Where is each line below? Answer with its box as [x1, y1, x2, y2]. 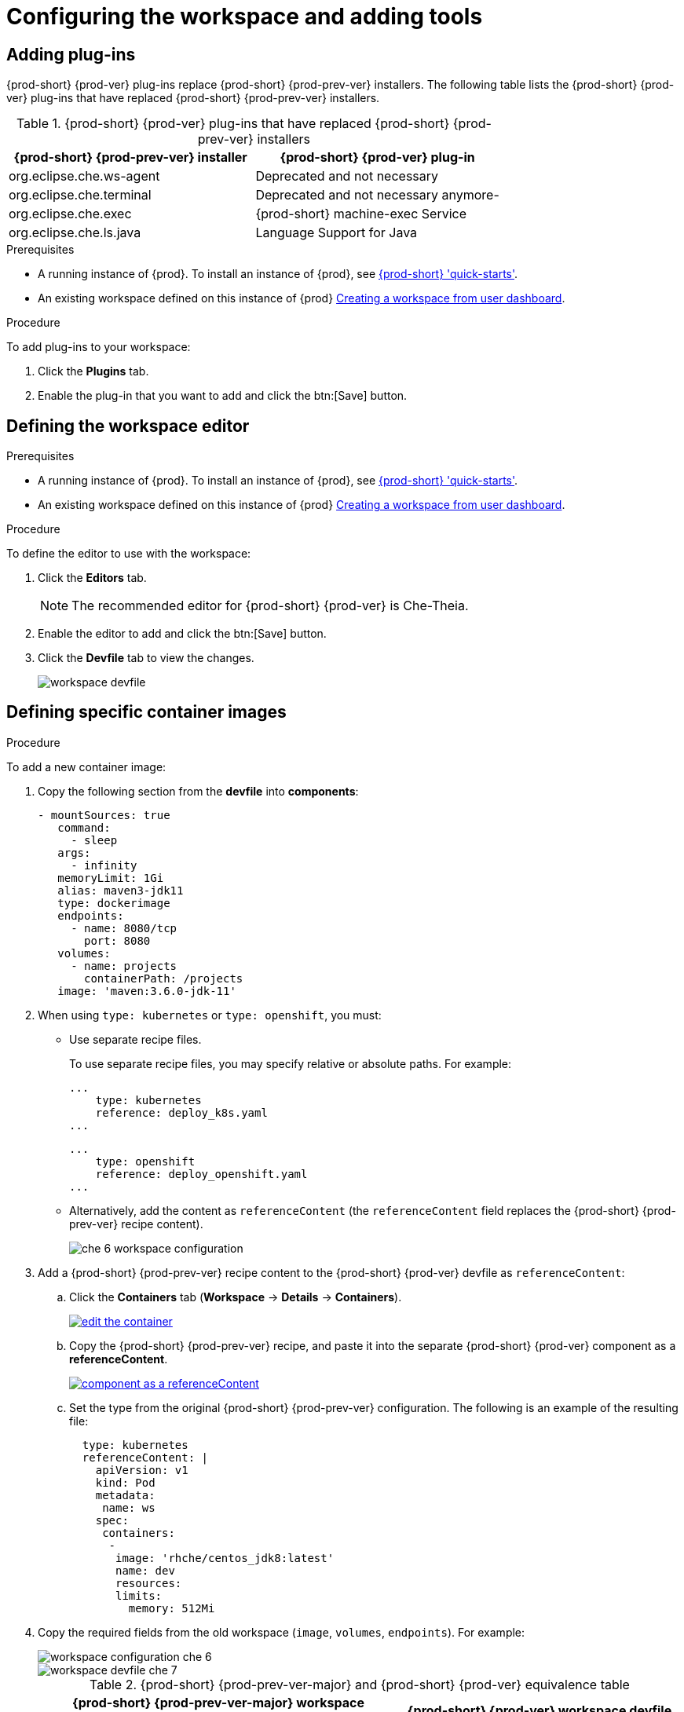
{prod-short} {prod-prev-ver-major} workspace [71, 1694, 365, 1710]
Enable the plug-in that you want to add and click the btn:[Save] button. [38, 389, 408, 403]
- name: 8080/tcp [71, 921, 177, 935]
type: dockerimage [57, 896, 170, 909]
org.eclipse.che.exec [9, 206, 132, 222]
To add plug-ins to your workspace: [6, 340, 191, 354]
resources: [115, 1576, 182, 1589]
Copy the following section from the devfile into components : [38, 784, 359, 798]
